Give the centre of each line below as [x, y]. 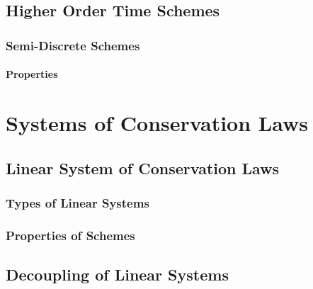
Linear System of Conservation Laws [143, 168]
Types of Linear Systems [78, 202]
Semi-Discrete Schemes [73, 45]
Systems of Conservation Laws [157, 123]
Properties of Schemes [70, 235]
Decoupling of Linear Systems [117, 274]
